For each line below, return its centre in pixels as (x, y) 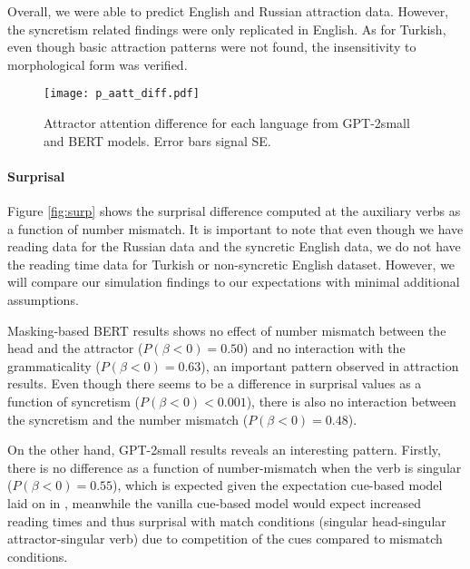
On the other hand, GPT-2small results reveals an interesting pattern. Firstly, (224, 450)
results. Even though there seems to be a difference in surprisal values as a (215, 383)
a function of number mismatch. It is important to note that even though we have (235, 228)
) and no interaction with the (324, 348)
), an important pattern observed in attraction (330, 365)
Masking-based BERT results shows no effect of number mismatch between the (227, 330)
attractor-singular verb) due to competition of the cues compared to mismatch (225, 539)
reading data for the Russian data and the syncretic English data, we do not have (234, 246)
